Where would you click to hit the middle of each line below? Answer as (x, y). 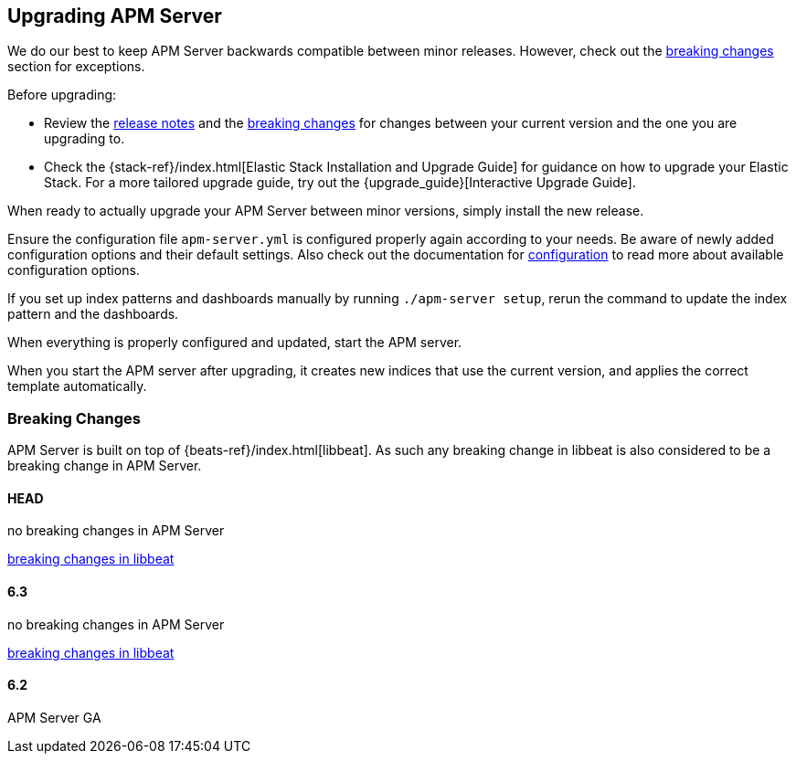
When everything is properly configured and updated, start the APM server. (235, 343)
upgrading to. (85, 139)
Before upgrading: (62, 95)
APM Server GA (54, 717)
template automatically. (77, 386)
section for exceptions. (76, 67)
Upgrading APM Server (115, 16)
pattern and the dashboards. (93, 314)
